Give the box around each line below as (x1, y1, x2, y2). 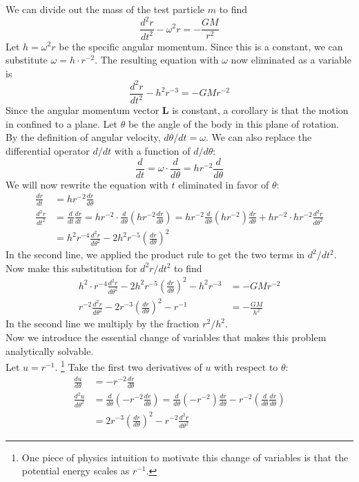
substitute (6, 52, 48, 67)
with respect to (214, 359, 278, 374)
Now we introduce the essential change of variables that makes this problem (6, 330, 327, 345)
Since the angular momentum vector (6, 103, 159, 117)
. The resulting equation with (95, 52, 219, 67)
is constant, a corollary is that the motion (172, 103, 349, 117)
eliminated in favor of (178, 177, 269, 191)
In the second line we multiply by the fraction (6, 316, 200, 331)
